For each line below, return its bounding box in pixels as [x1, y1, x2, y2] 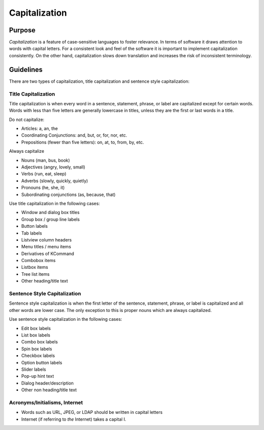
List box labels [21, 332, 51, 338]
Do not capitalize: [9, 117, 44, 122]
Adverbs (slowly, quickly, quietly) [21, 178, 88, 184]
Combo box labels [21, 339, 58, 345]
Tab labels [21, 230, 43, 236]
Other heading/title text [21, 278, 68, 284]
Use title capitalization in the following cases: [9, 200, 100, 206]
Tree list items [21, 271, 50, 277]
